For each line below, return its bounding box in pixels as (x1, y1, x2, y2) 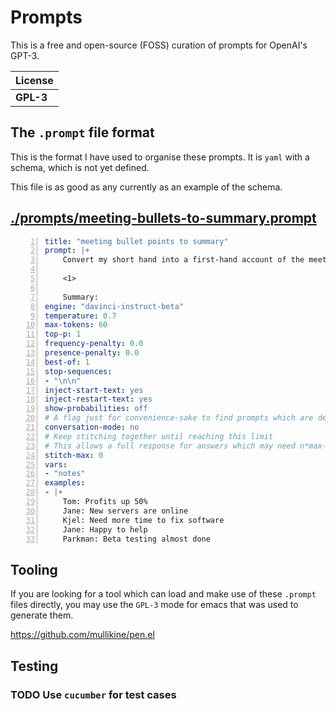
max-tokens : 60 (44, 320, 108, 330)
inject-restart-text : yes (44, 394, 153, 405)
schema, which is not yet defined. (10, 161, 150, 173)
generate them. (10, 609, 74, 621)
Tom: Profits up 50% (62, 497, 148, 507)
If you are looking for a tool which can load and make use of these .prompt (10, 588, 317, 600)
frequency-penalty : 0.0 (44, 339, 144, 349)
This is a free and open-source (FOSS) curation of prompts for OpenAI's (10, 39, 308, 51)
